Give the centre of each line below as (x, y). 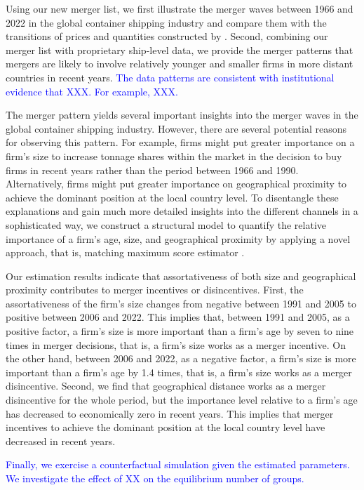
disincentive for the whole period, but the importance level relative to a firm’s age (182, 400)
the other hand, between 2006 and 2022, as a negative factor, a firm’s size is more (181, 358)
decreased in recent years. (61, 441)
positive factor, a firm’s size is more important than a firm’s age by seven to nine (180, 331)
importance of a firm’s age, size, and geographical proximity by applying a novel (178, 238)
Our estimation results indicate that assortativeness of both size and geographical (181, 276)
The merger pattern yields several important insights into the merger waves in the (182, 115)
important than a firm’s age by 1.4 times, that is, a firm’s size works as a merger (179, 372)
